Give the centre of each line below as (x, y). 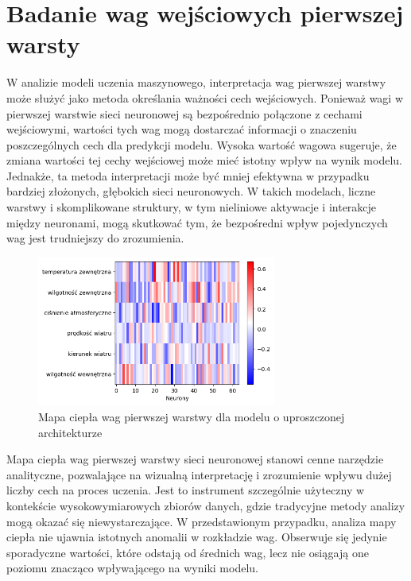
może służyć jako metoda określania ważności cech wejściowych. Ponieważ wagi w (205, 97)
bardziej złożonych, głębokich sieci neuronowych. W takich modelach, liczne (191, 191)
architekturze (70, 432)
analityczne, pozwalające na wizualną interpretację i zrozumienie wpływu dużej (199, 474)
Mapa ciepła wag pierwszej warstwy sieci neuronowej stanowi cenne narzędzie (195, 459)
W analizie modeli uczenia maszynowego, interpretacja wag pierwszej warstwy (196, 82)
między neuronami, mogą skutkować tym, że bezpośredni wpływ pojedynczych (197, 222)
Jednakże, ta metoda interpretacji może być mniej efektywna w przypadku (188, 175)
